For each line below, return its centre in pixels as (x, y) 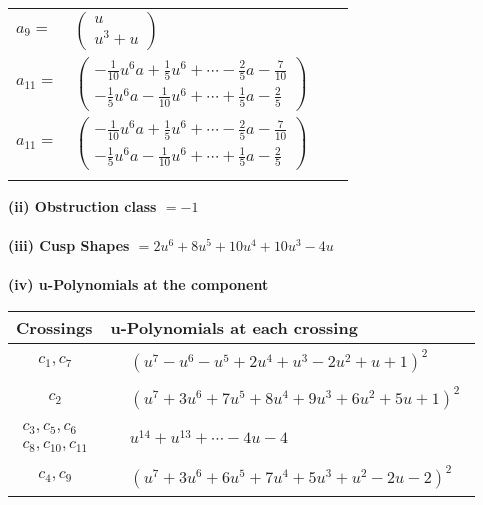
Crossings (54, 327)
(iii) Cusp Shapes (69, 245)
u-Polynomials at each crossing (234, 327)
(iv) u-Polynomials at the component (138, 284)
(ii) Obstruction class (82, 205)
